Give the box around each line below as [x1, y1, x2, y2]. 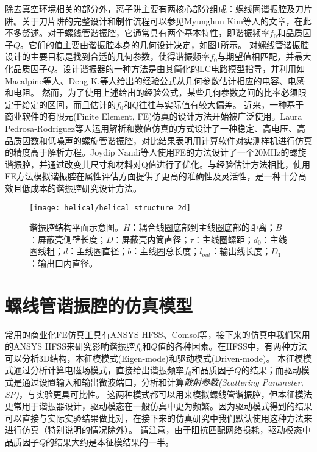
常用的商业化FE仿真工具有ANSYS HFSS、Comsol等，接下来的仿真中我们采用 [5, 328, 310, 340]
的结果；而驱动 [241, 364, 301, 376]
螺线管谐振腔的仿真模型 [5, 292, 193, 317]
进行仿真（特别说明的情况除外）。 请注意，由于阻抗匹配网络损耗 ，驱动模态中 [5, 423, 311, 436]
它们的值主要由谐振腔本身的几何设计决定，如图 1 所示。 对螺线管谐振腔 [29, 38, 309, 51]
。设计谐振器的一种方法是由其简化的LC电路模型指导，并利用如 [54, 62, 305, 74]
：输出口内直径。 [29, 256, 98, 269]
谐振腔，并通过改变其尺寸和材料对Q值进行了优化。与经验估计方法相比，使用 [5, 157, 310, 170]
